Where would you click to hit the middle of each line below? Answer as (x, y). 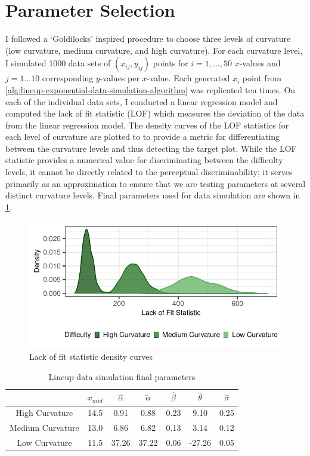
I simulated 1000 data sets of (58, 63)
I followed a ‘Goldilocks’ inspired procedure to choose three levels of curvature (148, 39)
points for (170, 63)
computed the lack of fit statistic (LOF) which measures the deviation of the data (155, 113)
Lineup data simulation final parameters (122, 376)
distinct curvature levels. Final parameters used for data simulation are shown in (153, 195)
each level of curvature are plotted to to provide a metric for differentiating (142, 137)
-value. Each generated (188, 78)
